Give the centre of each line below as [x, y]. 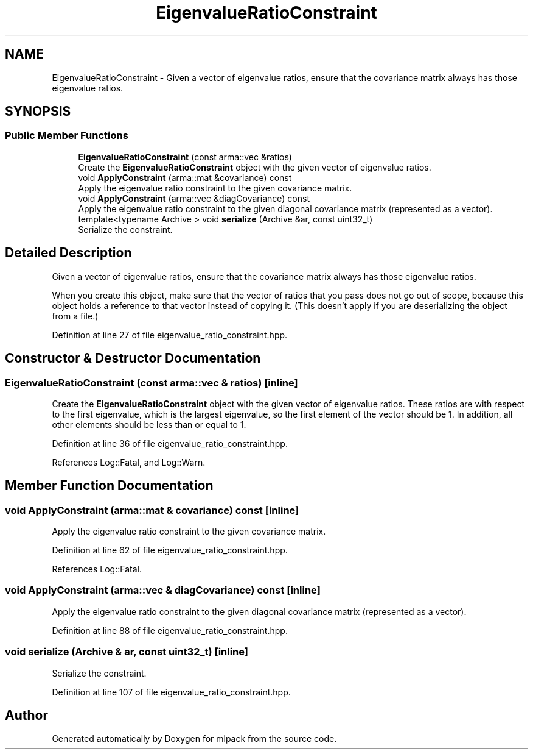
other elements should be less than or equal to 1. [149, 424]
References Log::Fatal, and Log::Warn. [129, 462]
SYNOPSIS [38, 112]
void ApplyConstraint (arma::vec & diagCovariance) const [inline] [163, 590]
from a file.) [75, 316]
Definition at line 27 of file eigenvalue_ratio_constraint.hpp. [170, 335]
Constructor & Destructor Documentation [133, 358]
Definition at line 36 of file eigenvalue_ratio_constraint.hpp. [170, 443]
